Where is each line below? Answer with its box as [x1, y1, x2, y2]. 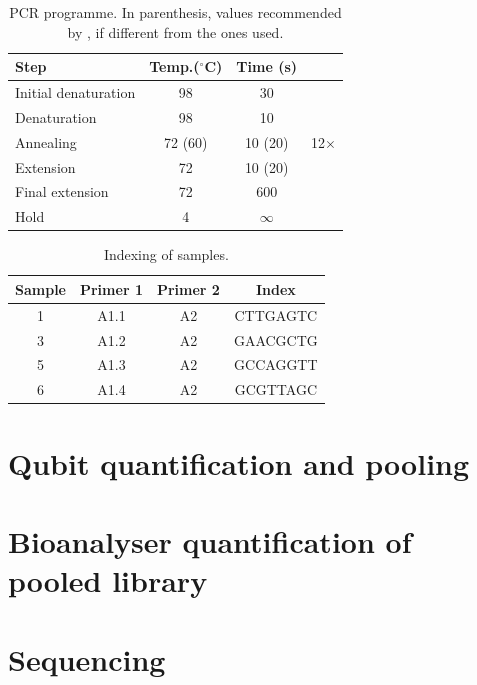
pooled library [8, 560, 208, 601]
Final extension [15, 181, 109, 202]
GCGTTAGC [234, 379, 318, 400]
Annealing [15, 131, 77, 152]
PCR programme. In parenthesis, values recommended [9, 2, 342, 22]
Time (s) [236, 56, 298, 77]
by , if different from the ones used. [67, 21, 284, 42]
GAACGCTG [233, 329, 318, 350]
